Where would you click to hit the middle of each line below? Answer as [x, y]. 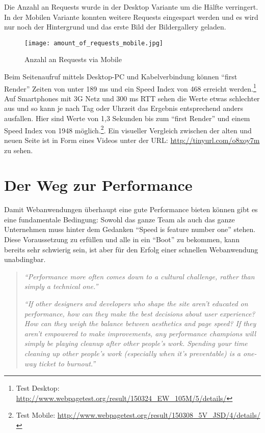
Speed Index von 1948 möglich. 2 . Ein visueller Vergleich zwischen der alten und [128, 129]
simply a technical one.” [61, 286]
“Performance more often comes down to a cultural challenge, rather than [139, 276]
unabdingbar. [25, 259]
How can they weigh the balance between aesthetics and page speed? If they [140, 323]
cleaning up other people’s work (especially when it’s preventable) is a [132, 353]
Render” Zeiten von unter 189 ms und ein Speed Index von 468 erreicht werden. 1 [130, 88]
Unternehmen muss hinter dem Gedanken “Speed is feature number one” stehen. [130, 229]
